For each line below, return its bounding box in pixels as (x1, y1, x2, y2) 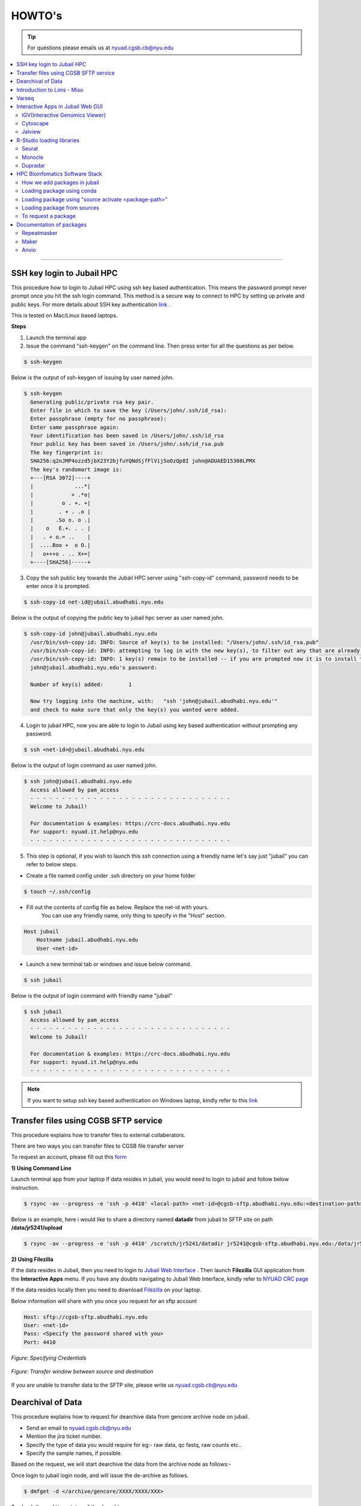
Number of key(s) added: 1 (30, 681, 132, 688)
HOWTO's (11, 9, 63, 22)
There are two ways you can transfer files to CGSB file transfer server (11, 1142, 184, 1150)
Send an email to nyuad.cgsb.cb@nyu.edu (26, 1424, 132, 1431)
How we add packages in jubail (22, 178, 99, 186)
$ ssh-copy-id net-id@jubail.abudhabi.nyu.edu (23, 599, 164, 605)
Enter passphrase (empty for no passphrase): (30, 416, 167, 422)
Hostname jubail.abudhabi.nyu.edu (36, 937, 138, 943)
